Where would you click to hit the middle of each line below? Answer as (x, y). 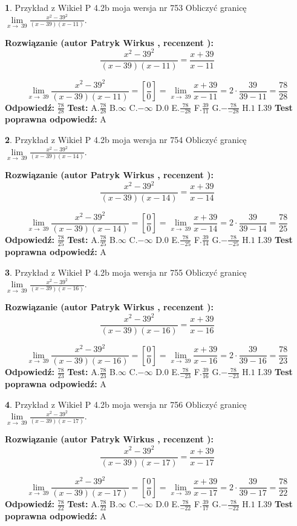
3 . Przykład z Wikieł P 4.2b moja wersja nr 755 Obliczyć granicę (126, 272)
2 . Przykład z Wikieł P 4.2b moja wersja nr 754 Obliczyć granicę (126, 140)
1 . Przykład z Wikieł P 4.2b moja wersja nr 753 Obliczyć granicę (126, 7)
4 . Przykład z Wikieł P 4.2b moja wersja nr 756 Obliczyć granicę (126, 404)
